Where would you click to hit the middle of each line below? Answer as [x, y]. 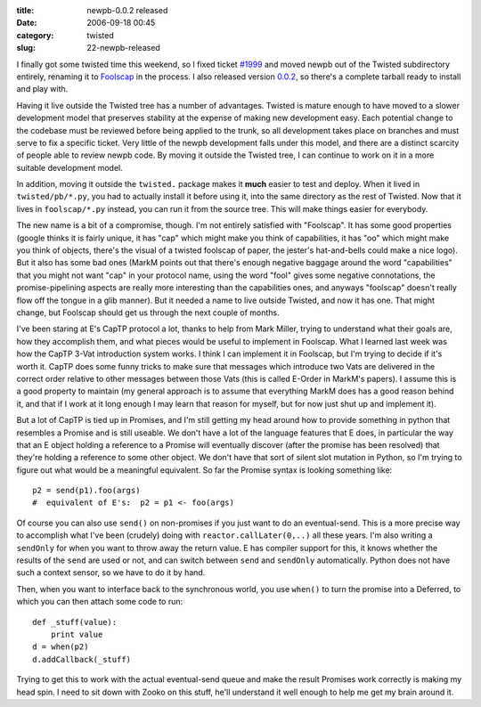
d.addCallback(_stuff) [82, 659]
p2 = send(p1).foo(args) [86, 491]
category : [35, 35]
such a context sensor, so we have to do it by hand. [111, 573]
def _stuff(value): [75, 622]
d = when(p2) [61, 647]
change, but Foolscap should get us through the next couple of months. [148, 313]
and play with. [42, 89]
